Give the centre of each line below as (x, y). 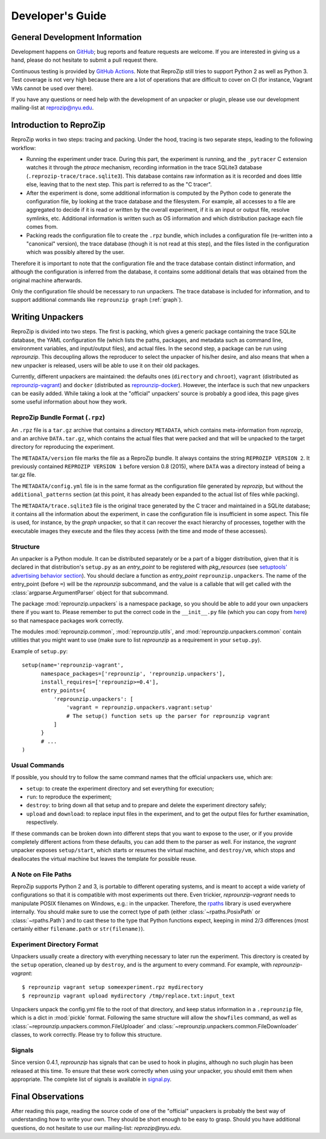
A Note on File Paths (41, 874)
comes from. (42, 227)
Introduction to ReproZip (58, 125)
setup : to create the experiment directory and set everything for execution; (120, 788)
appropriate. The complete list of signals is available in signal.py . (91, 1079)
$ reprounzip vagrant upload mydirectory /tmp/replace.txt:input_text (129, 996)
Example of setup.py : (40, 651)
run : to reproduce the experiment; (69, 797)
